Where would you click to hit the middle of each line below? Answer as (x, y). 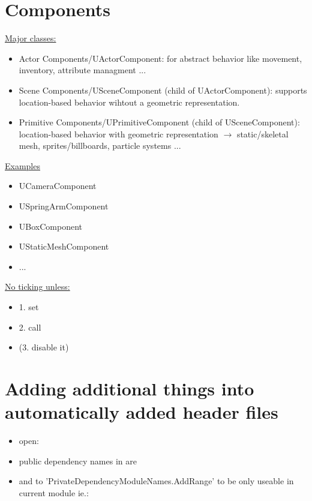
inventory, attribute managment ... (82, 70)
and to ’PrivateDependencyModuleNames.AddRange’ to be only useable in (156, 481)
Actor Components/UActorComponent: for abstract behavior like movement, (160, 58)
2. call (30, 327)
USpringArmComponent (64, 206)
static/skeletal (262, 133)
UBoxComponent (50, 226)
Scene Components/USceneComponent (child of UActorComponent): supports (163, 90)
